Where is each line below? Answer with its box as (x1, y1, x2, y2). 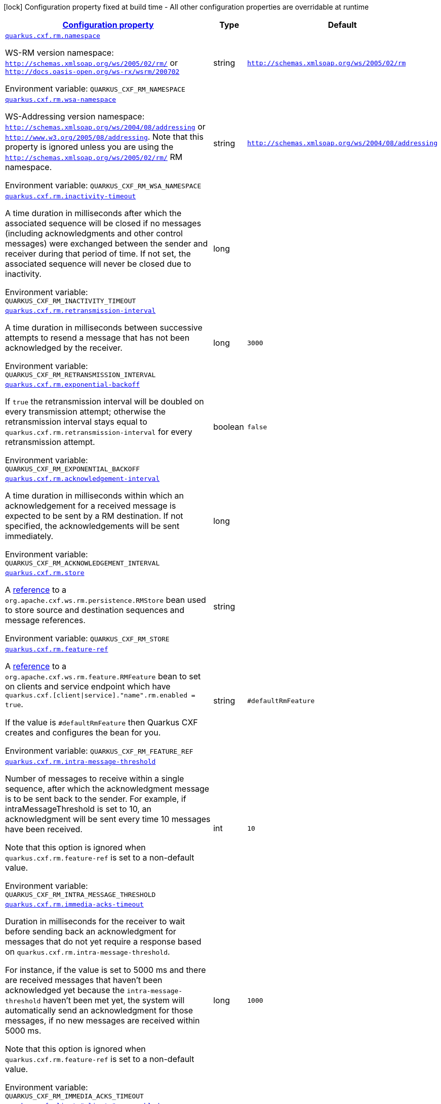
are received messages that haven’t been (5, 975, 163, 985)
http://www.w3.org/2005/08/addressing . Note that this (5, 132, 204, 142)
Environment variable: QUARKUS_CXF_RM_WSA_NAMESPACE (5, 180, 202, 190)
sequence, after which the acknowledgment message (5, 784, 210, 794)
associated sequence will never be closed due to (5, 259, 191, 269)
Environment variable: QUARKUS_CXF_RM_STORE (5, 633, 170, 643)
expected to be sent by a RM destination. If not (5, 511, 183, 521)
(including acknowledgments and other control (5, 228, 183, 238)
